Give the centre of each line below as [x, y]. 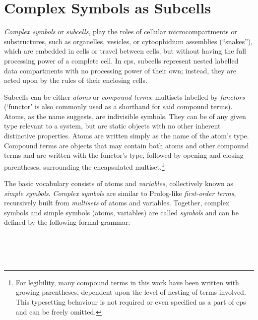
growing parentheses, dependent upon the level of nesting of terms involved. [131, 292]
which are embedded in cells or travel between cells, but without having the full [125, 51]
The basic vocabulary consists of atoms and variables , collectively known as [119, 183]
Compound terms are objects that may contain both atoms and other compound [127, 145]
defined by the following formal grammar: [67, 222]
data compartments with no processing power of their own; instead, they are [120, 70]
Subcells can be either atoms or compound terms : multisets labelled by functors [125, 96]
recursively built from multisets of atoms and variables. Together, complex [117, 203]
